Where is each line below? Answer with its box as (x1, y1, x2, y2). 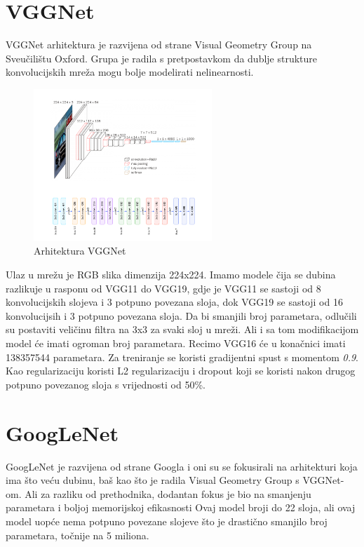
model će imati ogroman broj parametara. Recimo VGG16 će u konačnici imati (6, 336, 346, 351)
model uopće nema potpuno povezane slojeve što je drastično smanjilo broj (6, 513, 328, 528)
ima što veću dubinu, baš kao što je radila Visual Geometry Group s (6, 473, 299, 487)
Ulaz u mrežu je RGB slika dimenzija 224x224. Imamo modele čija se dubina (6, 267, 336, 282)
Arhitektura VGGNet (34, 243, 126, 258)
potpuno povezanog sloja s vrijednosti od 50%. (6, 377, 205, 391)
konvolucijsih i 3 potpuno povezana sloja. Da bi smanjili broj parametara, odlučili (6, 308, 357, 323)
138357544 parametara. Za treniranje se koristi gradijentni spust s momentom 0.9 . (6, 349, 359, 364)
